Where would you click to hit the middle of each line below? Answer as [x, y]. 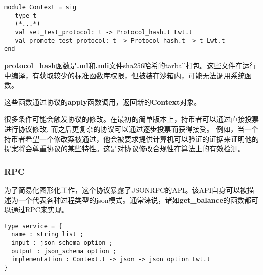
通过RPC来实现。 [40, 210]
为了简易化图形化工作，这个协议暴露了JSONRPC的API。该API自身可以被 [126, 189]
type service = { [33, 226]
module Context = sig [40, 7]
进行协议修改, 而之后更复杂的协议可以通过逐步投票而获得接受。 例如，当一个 [131, 128]
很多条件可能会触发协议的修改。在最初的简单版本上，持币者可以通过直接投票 [131, 119]
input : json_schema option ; [62, 243]
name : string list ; [48, 234]
